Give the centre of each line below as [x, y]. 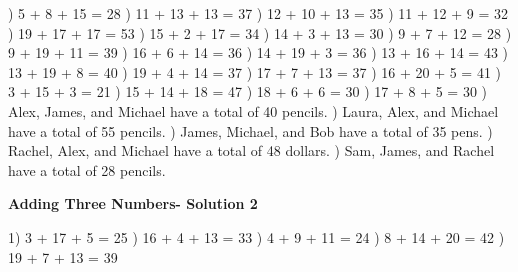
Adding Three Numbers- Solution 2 [133, 203]
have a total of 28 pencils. [87, 169]
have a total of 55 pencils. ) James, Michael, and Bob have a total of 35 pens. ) [250, 130]
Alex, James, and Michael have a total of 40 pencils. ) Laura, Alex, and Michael [253, 110]
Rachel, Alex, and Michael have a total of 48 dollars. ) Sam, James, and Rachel [251, 150]
